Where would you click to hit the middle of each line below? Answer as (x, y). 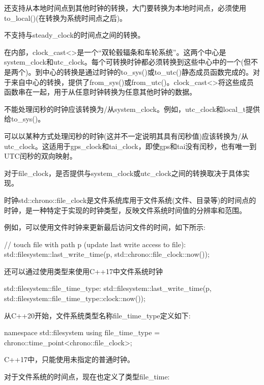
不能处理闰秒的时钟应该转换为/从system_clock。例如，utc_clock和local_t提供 (132, 109)
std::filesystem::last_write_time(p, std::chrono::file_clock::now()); (107, 254)
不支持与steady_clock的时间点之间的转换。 (75, 35)
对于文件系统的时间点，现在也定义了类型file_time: (87, 377)
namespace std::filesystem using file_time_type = (82, 332)
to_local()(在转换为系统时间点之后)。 (66, 18)
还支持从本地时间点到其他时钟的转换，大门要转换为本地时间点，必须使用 (125, 8)
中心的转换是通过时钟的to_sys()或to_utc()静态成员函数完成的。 (148, 71)
